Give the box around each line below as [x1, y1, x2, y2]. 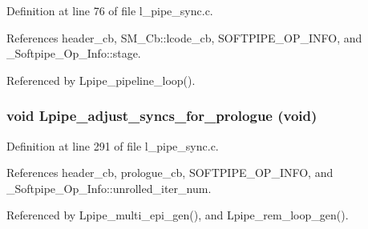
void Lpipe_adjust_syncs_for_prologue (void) [6, 106, 317, 126]
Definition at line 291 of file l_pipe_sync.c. [6, 137, 219, 154]
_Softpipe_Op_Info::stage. [6, 45, 141, 62]
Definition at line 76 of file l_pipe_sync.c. [6, 2, 213, 18]
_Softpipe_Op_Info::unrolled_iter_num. [6, 179, 212, 196]
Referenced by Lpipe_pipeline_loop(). [6, 71, 196, 88]
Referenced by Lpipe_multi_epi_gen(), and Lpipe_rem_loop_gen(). [6, 207, 349, 223]
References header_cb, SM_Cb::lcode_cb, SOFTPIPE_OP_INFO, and [6, 29, 362, 46]
